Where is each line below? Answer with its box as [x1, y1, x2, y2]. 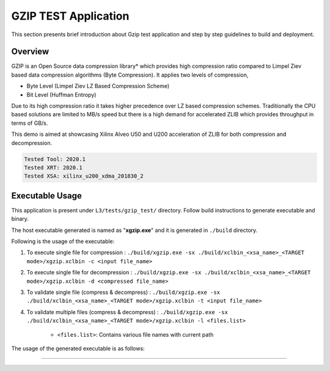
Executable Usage [11, 190, 82, 201]
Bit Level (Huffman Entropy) [26, 91, 97, 98]
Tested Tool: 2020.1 [24, 156, 86, 162]
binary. [11, 215, 29, 223]
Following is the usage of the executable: [11, 238, 115, 245]
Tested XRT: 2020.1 [24, 164, 82, 171]
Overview [11, 47, 50, 57]
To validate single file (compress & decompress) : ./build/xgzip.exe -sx [26, 288, 220, 296]
